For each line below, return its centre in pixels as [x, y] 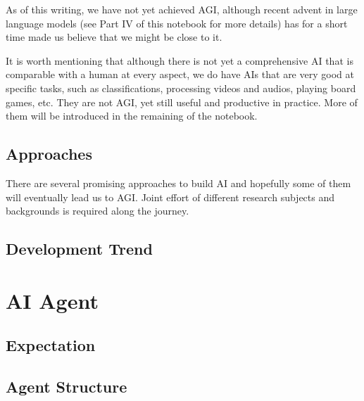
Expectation [51, 345]
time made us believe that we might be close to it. [114, 37]
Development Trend [79, 249]
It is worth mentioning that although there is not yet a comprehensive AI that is [180, 60]
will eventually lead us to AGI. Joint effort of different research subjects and [170, 197]
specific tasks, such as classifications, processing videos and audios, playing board [181, 88]
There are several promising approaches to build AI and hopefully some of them [178, 183]
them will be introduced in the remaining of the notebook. [132, 116]
